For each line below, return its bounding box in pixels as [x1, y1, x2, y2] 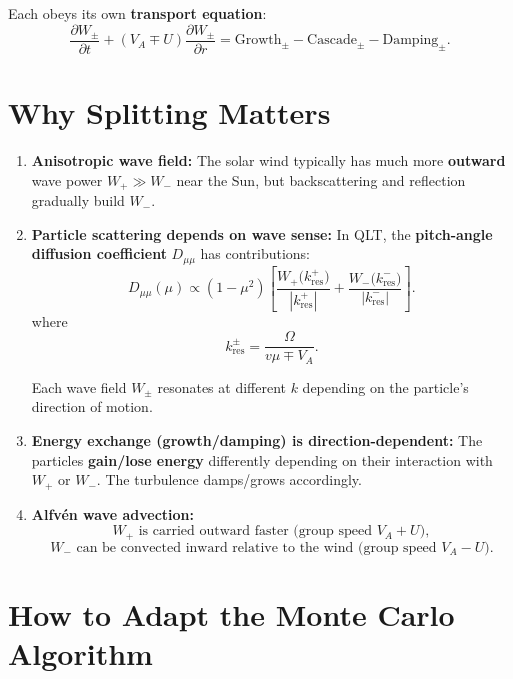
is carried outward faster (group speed [138, 524, 373, 539]
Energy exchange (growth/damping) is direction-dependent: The [31, 430, 483, 451]
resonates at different [157, 376, 286, 397]
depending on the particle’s [302, 376, 469, 397]
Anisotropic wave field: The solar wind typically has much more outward [31, 150, 506, 171]
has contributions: [200, 243, 310, 264]
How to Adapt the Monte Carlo [8, 593, 455, 634]
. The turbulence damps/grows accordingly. [96, 469, 362, 490]
